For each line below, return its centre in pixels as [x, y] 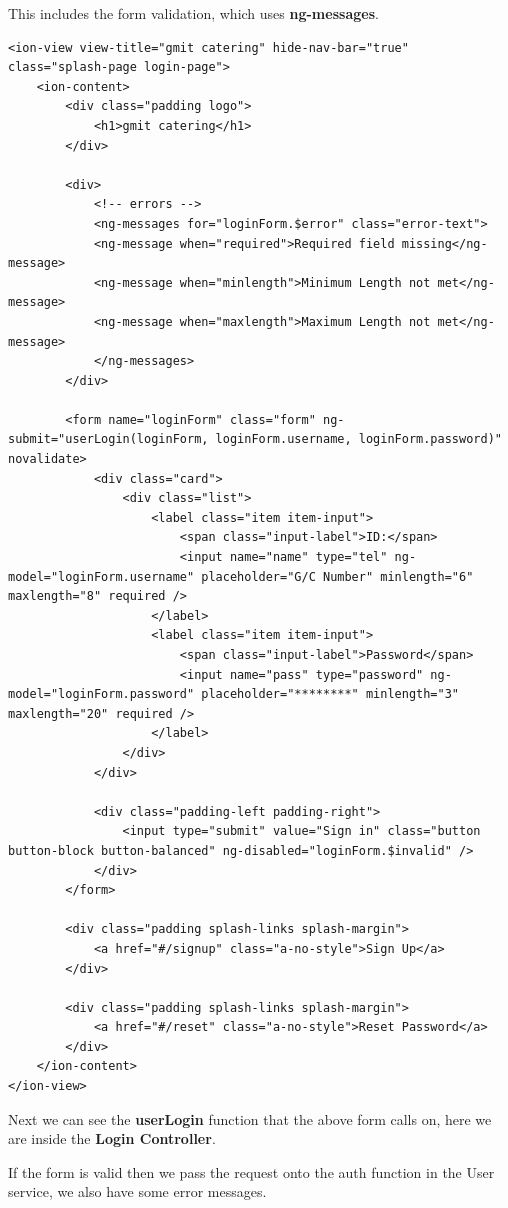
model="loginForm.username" [101, 576]
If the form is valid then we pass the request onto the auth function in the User [251, 1171]
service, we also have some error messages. [137, 1191]
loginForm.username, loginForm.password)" [358, 439]
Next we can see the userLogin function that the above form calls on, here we [250, 1118]
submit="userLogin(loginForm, [108, 439]
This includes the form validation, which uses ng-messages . [193, 13]
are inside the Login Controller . [112, 1138]
